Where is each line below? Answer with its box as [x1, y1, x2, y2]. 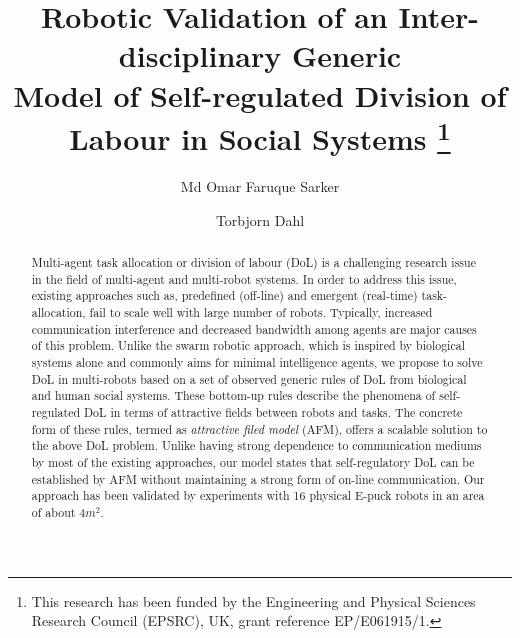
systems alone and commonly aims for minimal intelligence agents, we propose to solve [31, 353, 483, 370]
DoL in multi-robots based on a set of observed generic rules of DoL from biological [31, 370, 467, 387]
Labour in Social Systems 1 [69, 113, 451, 159]
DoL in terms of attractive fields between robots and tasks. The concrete [84, 403, 463, 420]
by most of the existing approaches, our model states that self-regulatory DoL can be [31, 453, 475, 470]
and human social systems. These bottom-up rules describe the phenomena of [31, 387, 436, 404]
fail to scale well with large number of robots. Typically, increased [89, 303, 433, 320]
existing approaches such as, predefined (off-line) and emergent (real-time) [31, 287, 418, 304]
